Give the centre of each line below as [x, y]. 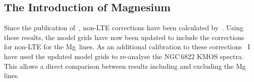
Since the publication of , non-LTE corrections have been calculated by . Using [124, 28]
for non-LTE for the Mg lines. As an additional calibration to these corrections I [127, 47]
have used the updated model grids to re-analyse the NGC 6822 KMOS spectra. [124, 56]
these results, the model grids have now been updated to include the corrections [124, 37]
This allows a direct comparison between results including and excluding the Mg [125, 66]
